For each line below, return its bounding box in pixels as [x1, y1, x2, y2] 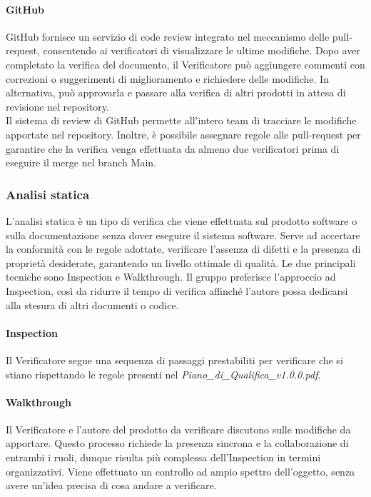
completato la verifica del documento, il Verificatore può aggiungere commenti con [6, 56, 365, 71]
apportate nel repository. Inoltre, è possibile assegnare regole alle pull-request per [6, 126, 361, 141]
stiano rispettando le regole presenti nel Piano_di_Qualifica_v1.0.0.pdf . [6, 366, 321, 381]
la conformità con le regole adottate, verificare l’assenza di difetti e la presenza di [6, 241, 361, 256]
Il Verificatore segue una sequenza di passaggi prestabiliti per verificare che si [6, 352, 343, 367]
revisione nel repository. [6, 99, 109, 114]
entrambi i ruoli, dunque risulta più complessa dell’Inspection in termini [6, 450, 321, 465]
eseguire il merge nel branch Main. [6, 155, 156, 170]
